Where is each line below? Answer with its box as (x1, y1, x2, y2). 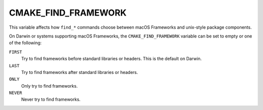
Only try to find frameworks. (21, 83, 78, 89)
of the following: (9, 40, 42, 46)
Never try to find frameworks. (21, 96, 81, 102)
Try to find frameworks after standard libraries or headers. (21, 69, 138, 75)
